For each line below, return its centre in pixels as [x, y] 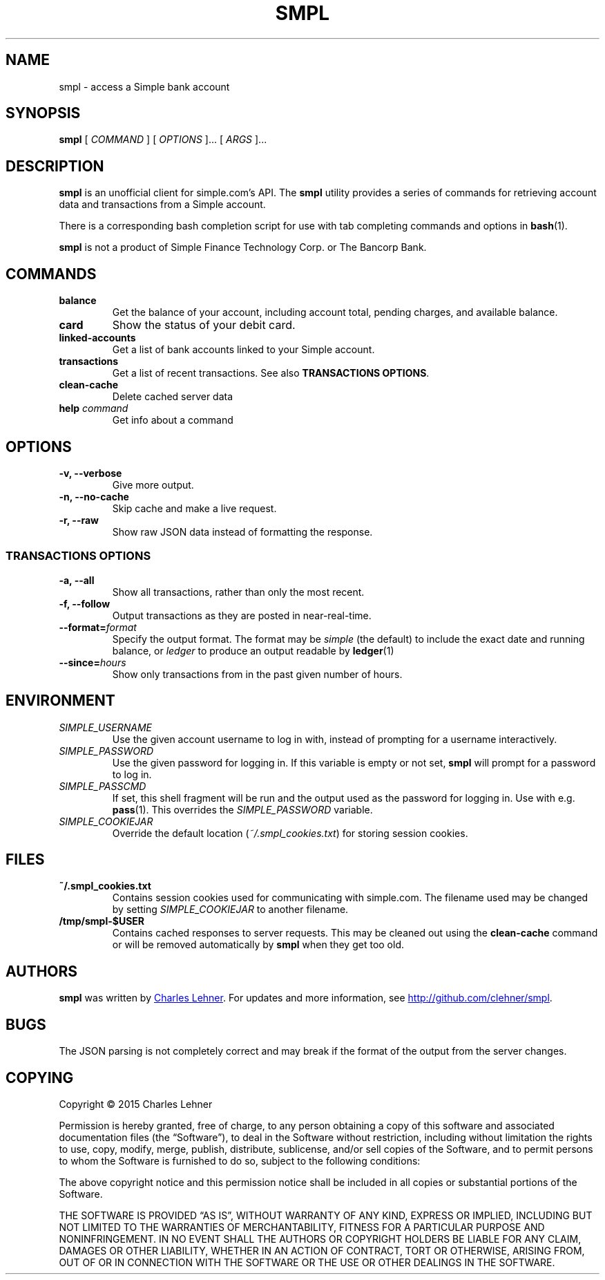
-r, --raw [79, 520]
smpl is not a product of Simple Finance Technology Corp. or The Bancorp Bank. [243, 247]
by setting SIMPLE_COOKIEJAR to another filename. [230, 910]
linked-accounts [97, 338]
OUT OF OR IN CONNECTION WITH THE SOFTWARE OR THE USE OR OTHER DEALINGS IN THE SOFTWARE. [307, 1262]
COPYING [40, 1077]
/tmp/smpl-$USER [102, 921]
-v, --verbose [90, 473]
